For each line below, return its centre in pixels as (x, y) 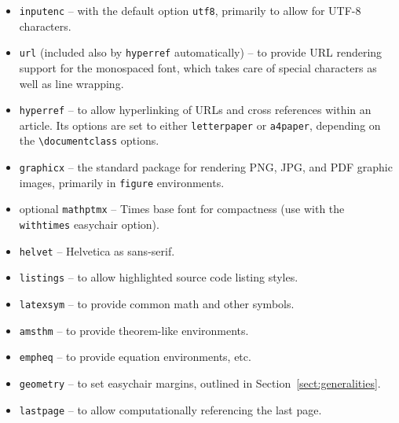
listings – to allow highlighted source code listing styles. (159, 277)
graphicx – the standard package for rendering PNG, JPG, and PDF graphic (206, 167)
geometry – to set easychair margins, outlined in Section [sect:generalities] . (200, 383)
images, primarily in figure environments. (122, 182)
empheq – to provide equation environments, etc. (135, 357)
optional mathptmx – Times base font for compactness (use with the (182, 209)
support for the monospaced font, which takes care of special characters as (198, 67)
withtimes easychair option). (89, 224)
